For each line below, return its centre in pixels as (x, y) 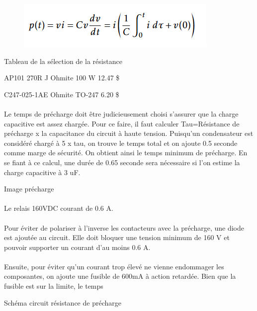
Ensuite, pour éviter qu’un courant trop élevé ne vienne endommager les (114, 266)
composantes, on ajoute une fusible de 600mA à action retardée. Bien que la (120, 276)
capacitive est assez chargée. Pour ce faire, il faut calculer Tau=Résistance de (122, 123)
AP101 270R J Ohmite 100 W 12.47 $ (62, 78)
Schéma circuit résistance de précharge (63, 302)
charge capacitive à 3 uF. (42, 172)
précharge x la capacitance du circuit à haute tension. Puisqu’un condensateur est (129, 133)
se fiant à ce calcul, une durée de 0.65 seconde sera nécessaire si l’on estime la (122, 162)
